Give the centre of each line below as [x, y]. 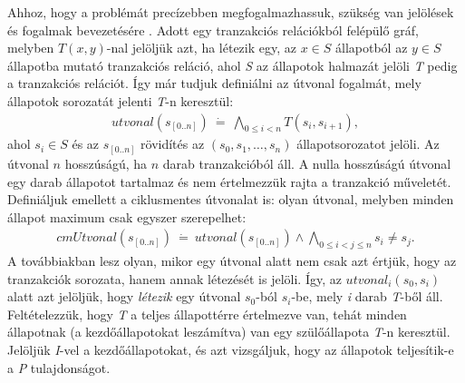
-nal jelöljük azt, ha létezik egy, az [201, 48]
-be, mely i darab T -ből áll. [367, 296]
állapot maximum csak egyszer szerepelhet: [127, 216]
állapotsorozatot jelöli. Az [368, 144]
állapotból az [372, 48]
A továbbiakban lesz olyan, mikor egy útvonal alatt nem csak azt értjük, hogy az [232, 261]
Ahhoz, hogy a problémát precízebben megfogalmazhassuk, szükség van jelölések [231, 12]
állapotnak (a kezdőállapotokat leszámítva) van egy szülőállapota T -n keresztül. [229, 332]
